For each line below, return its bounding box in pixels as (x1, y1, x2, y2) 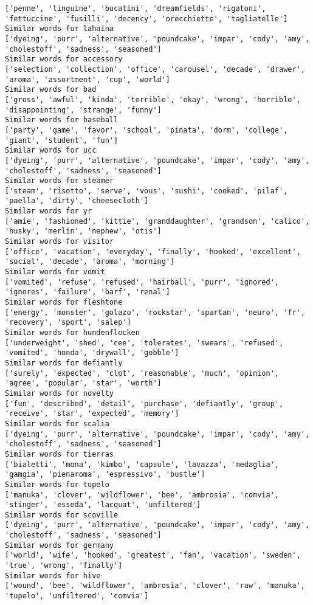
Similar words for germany (5, 541, 114, 550)
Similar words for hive (5, 571, 101, 580)
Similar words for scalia (5, 419, 109, 428)
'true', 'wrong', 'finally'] (5, 561, 123, 570)
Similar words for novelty (5, 389, 114, 398)
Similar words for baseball (5, 116, 119, 125)
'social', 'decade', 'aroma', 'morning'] (5, 257, 175, 266)
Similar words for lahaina (5, 24, 114, 33)
